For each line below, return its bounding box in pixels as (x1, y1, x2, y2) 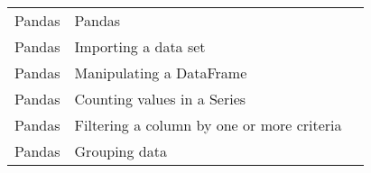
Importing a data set (74, 36, 206, 57)
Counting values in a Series (74, 88, 246, 109)
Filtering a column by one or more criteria (74, 114, 342, 135)
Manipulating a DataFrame (74, 62, 247, 83)
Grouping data (74, 141, 167, 161)
